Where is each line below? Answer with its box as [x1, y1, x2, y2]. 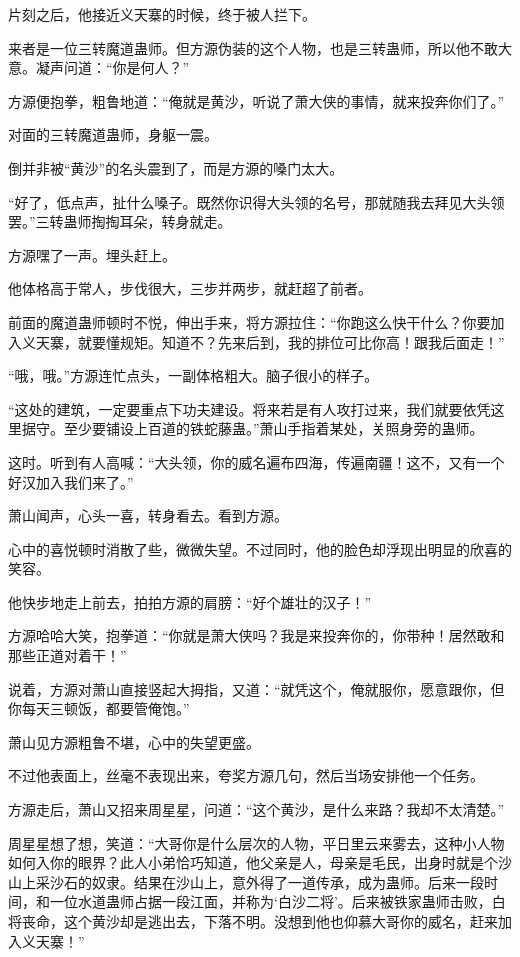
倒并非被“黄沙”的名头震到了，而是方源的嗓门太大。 [8, 157, 344, 178]
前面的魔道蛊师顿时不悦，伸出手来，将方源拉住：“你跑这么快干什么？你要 [8, 311, 491, 332]
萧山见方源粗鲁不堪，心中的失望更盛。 [8, 731, 260, 752]
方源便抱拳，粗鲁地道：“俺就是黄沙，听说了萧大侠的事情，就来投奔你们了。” [8, 90, 505, 111]
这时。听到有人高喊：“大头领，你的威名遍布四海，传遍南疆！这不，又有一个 [8, 451, 505, 472]
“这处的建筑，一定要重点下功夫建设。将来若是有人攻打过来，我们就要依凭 [8, 398, 491, 419]
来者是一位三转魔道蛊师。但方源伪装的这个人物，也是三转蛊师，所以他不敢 [8, 37, 498, 58]
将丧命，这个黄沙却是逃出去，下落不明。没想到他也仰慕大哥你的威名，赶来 [8, 911, 498, 931]
